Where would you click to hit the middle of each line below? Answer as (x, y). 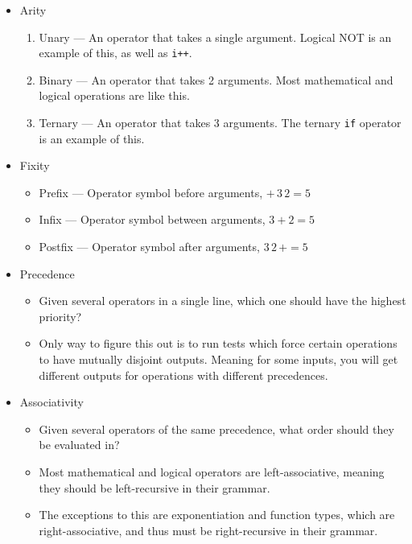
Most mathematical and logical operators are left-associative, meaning (212, 472)
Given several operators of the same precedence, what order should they (216, 429)
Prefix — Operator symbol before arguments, (151, 192)
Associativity (51, 402)
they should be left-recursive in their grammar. (154, 487)
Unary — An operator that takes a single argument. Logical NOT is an (215, 37)
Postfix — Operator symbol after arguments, (149, 247)
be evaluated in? (79, 445)
